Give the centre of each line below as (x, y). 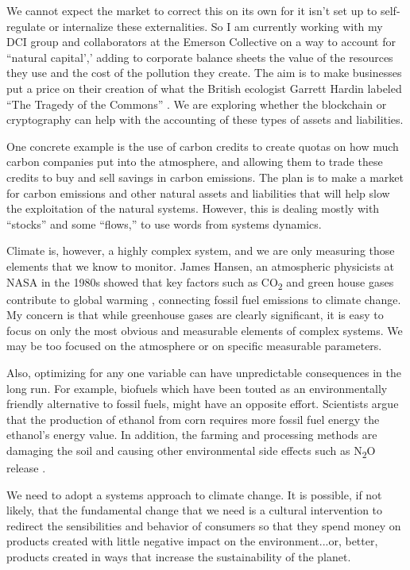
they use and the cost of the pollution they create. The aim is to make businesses (204, 73)
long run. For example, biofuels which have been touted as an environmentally (197, 388)
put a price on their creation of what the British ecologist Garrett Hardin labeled (204, 88)
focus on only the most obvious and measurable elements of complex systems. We (205, 330)
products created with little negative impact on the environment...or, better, (192, 541)
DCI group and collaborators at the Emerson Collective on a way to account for (201, 42)
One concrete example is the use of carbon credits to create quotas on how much (203, 146)
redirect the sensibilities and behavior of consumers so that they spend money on (204, 525)
